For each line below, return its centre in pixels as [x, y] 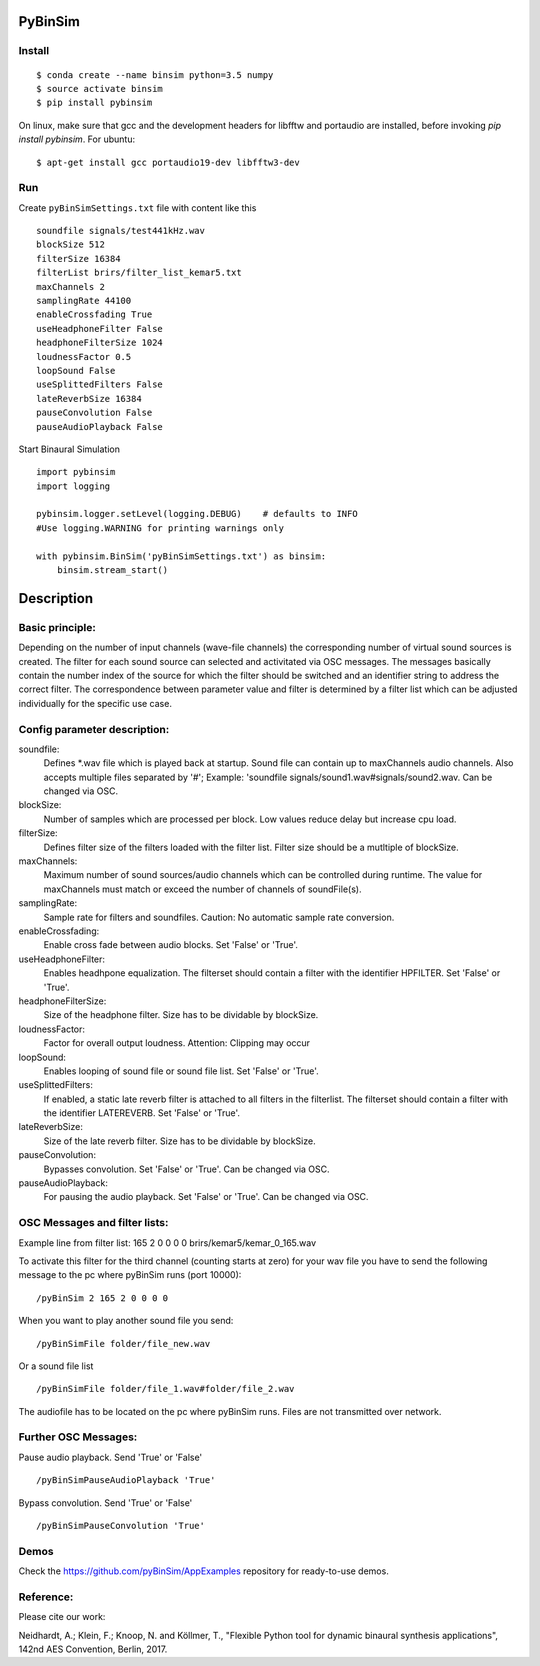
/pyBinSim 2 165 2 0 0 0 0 [102, 1298]
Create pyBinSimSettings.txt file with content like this [137, 207]
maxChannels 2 [70, 286]
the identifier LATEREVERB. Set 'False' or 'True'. [141, 1113]
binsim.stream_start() [112, 570]
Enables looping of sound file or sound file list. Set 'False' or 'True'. [181, 1071]
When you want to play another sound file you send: [126, 1321]
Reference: [46, 1597]
